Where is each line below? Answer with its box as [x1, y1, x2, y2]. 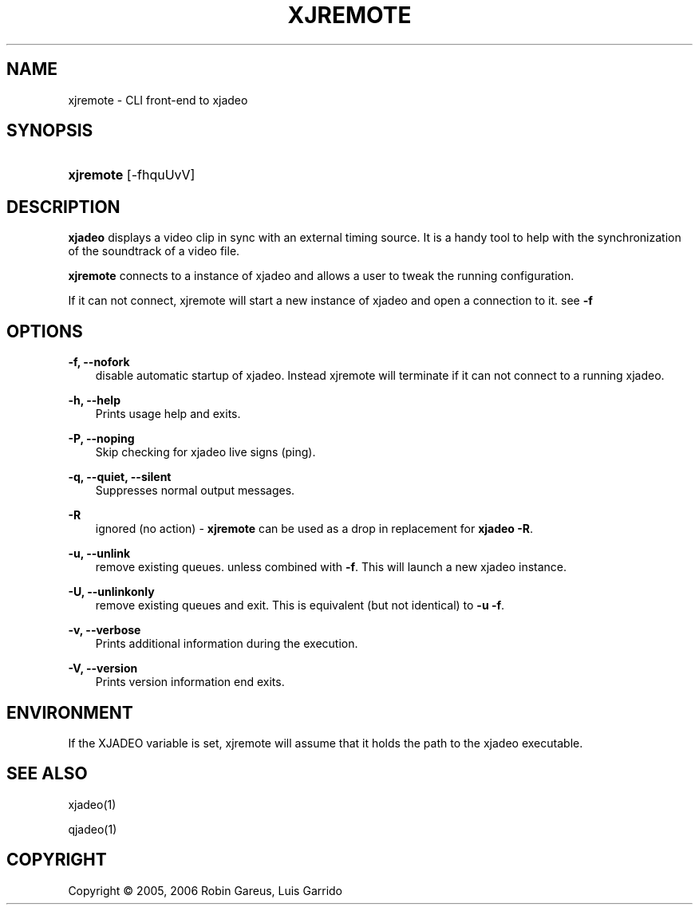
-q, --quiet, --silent [68, 470, 172, 484]
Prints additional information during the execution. [95, 637, 358, 651]
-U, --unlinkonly [68, 585, 155, 599]
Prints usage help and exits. [95, 407, 241, 421]
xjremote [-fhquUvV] [68, 167, 195, 183]
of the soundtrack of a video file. [68, 244, 240, 258]
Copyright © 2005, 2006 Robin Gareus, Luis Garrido [68, 883, 343, 897]
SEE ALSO [6, 763, 88, 784]
